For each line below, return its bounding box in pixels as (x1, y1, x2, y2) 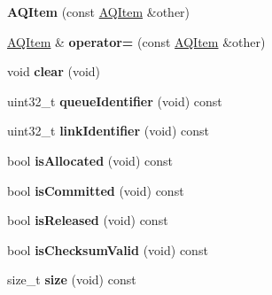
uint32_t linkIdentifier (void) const (7, 121, 209, 140)
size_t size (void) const (7, 270, 136, 289)
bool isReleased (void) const (7, 211, 168, 229)
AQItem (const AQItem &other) (7, 3, 190, 20)
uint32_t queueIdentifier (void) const (7, 91, 222, 110)
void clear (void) (7, 62, 101, 81)
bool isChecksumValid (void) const (7, 240, 208, 259)
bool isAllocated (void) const (7, 151, 173, 169)
